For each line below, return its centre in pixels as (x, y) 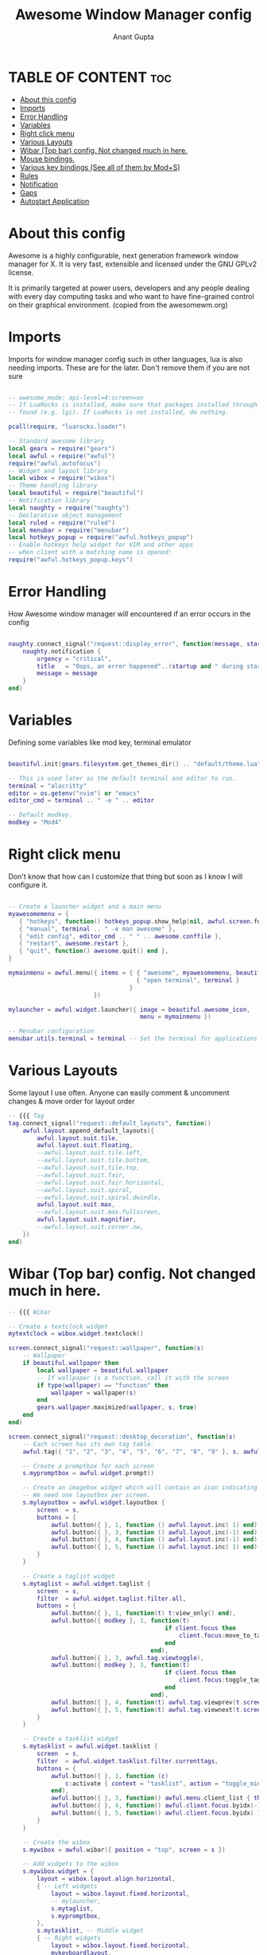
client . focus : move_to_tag (221, 1635)
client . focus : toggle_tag (220, 1680)
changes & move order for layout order (72, 1101)
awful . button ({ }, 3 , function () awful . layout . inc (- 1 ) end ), (156, 1532)
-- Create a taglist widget (69, 1576)
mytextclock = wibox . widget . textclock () (76, 1334)
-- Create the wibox (56, 1842)
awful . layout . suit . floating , (85, 1146)
